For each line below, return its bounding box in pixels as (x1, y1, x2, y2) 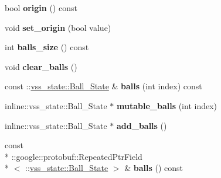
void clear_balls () (5, 60, 77, 72)
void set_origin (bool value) (5, 21, 111, 33)
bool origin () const (5, 2, 77, 13)
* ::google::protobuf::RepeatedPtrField (5, 150, 142, 162)
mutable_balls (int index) (117, 99, 217, 111)
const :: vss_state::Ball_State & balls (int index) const (5, 80, 202, 92)
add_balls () (117, 119, 167, 131)
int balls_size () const (5, 41, 89, 53)
